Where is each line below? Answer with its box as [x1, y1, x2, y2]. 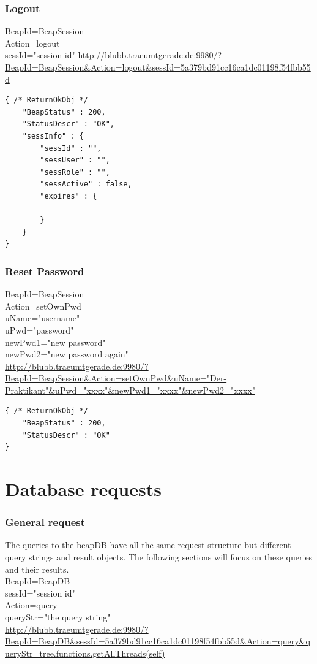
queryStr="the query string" [5, 611, 111, 623]
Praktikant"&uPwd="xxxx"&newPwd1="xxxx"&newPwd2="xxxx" [5, 383, 255, 396]
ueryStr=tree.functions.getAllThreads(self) [5, 646, 165, 659]
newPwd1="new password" [5, 335, 106, 348]
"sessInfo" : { [22, 131, 84, 140]
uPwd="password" [5, 323, 74, 336]
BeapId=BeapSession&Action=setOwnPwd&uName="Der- [5, 372, 227, 384]
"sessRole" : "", [40, 167, 110, 177]
